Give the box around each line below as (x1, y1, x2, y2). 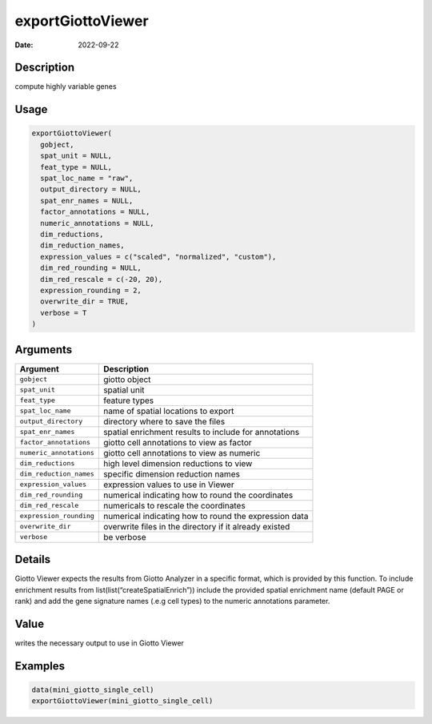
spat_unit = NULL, (40, 151, 112, 160)
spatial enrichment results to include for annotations (102, 426, 300, 437)
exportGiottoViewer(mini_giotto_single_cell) (31, 697, 214, 706)
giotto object (102, 373, 151, 384)
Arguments (14, 343, 73, 356)
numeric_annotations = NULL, (40, 219, 155, 227)
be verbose (102, 531, 146, 542)
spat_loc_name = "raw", (40, 174, 134, 183)
